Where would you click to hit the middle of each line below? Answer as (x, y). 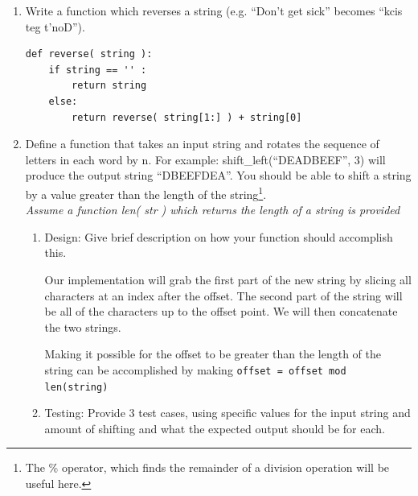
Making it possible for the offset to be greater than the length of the (213, 354)
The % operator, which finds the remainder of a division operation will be (207, 467)
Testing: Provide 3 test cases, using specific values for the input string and (227, 413)
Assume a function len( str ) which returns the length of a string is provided (213, 210)
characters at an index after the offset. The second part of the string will (223, 295)
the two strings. (83, 327)
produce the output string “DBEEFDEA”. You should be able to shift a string (218, 175)
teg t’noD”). (55, 26)
